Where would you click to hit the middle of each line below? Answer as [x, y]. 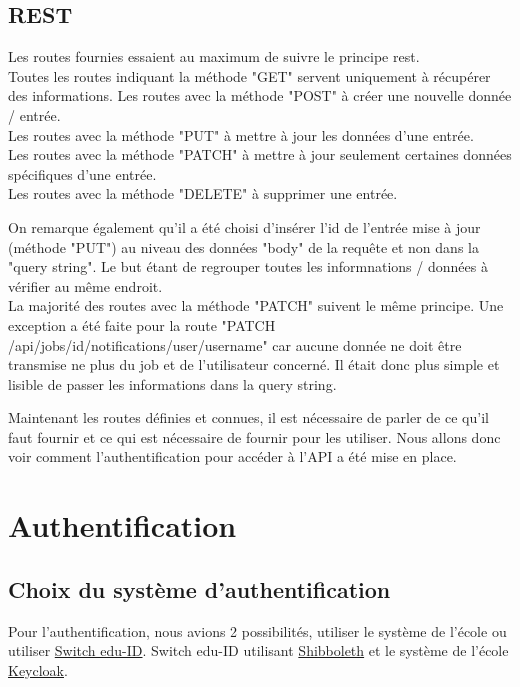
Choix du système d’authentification [199, 588]
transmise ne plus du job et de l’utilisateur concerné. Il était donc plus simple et [254, 364]
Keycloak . [38, 669]
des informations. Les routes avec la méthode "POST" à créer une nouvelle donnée [260, 95]
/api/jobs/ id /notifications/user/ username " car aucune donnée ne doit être [235, 344]
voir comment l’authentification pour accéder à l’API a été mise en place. [232, 456]
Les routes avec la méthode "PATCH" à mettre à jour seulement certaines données [260, 154]
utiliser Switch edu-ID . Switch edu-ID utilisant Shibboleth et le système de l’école [258, 650]
